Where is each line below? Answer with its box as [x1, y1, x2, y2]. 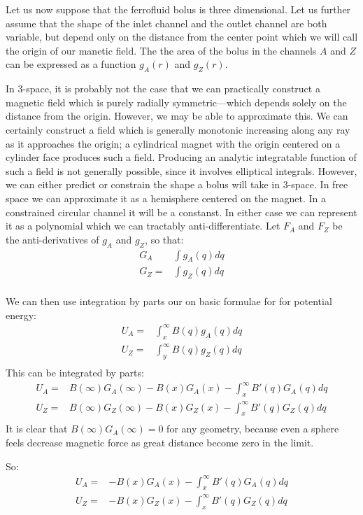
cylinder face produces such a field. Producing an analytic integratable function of [6, 150, 357, 164]
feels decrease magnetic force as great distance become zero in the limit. [6, 435, 314, 449]
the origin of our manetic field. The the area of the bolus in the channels [6, 43, 317, 57]
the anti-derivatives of [6, 232, 99, 246]
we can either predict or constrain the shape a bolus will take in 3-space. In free [6, 177, 348, 192]
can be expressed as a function [6, 57, 136, 71]
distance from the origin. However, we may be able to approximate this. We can [6, 108, 348, 123]
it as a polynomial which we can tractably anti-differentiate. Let [6, 218, 280, 233]
